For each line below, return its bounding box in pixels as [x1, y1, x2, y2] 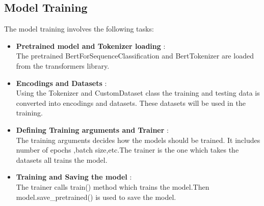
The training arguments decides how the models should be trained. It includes [16, 134, 260, 145]
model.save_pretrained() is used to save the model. [16, 191, 176, 202]
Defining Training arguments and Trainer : [16, 124, 169, 135]
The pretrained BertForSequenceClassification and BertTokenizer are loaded [16, 50, 254, 61]
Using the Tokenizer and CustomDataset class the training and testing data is [16, 87, 260, 98]
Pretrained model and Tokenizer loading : [16, 40, 166, 51]
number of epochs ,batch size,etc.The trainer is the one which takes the [16, 144, 239, 155]
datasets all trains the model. [16, 154, 108, 165]
